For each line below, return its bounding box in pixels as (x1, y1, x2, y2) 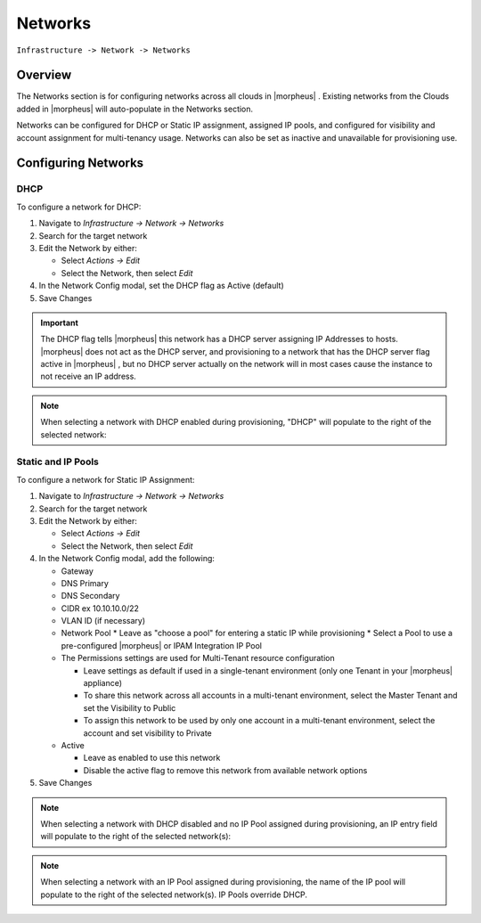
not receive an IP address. (40, 371, 137, 382)
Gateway (61, 566, 94, 576)
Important (40, 317, 79, 328)
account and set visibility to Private (83, 727, 213, 739)
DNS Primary (61, 577, 109, 588)
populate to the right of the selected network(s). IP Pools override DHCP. (40, 889, 307, 900)
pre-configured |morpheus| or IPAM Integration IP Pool (61, 640, 263, 650)
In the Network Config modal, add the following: (38, 553, 216, 564)
